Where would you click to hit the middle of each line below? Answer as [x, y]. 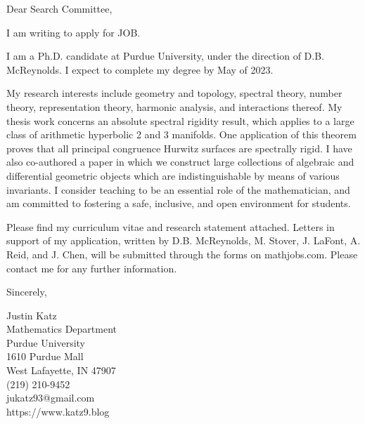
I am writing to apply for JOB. [73, 32]
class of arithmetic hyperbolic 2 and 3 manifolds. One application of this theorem [181, 134]
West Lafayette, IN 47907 [61, 370]
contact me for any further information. [92, 268]
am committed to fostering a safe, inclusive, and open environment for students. [179, 203]
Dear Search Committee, [59, 8]
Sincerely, [27, 292]
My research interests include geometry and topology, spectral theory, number [174, 93]
